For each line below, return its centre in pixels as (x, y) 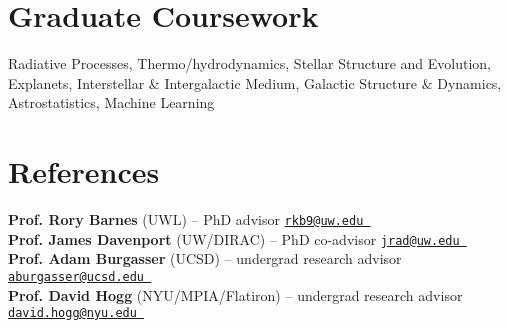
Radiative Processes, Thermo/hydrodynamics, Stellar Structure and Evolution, (250, 63)
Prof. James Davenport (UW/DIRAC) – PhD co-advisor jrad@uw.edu (234, 238)
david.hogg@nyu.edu (72, 313)
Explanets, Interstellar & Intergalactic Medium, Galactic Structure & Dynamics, (255, 82)
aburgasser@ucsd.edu (76, 276)
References (84, 171)
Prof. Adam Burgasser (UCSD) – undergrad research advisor (205, 258)
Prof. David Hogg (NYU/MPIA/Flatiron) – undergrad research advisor (235, 294)
